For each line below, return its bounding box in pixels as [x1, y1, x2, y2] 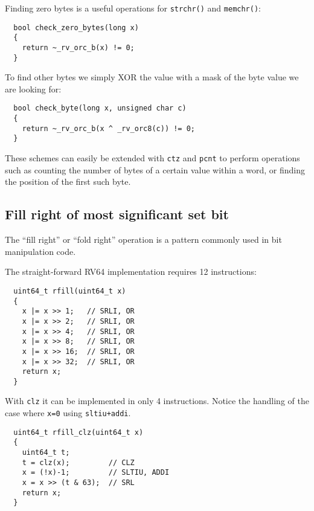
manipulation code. [5, 245, 76, 257]
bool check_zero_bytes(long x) [13, 23, 139, 32]
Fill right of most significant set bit [5, 205, 229, 223]
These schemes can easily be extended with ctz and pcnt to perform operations [5, 152, 300, 164]
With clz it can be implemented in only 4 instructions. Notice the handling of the [5, 394, 309, 407]
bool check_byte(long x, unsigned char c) [13, 104, 187, 113]
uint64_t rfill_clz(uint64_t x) [13, 428, 144, 437]
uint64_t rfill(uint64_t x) [13, 286, 126, 295]
